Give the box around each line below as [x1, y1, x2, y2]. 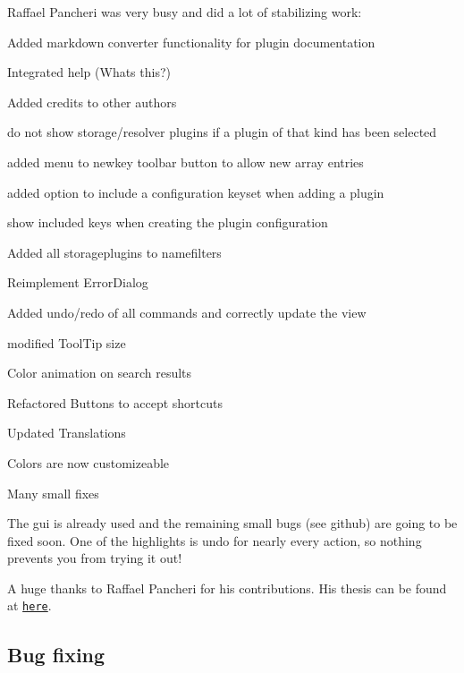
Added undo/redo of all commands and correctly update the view [7, 302, 367, 321]
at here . [7, 596, 52, 615]
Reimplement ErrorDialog [7, 273, 148, 292]
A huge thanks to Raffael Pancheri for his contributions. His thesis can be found [7, 578, 447, 597]
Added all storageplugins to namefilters [7, 243, 222, 261]
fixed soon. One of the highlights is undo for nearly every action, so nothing [7, 531, 422, 549]
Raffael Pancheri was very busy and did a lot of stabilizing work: [7, 3, 362, 21]
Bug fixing [7, 640, 105, 668]
